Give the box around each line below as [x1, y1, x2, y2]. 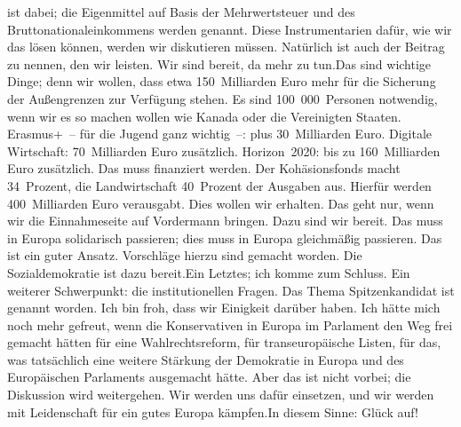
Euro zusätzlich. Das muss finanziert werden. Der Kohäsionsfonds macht [7, 159, 401, 178]
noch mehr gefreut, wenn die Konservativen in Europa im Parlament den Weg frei [7, 315, 453, 334]
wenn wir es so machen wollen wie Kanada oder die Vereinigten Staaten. [7, 107, 401, 125]
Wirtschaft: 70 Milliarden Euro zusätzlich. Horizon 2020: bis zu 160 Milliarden [7, 141, 441, 160]
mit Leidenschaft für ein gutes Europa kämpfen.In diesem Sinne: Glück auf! [7, 402, 418, 421]
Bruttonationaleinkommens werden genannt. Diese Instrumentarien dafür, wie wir [7, 20, 452, 38]
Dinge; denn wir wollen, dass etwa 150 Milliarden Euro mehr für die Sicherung [7, 72, 436, 91]
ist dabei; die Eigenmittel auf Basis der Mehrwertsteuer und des [7, 3, 355, 20]
